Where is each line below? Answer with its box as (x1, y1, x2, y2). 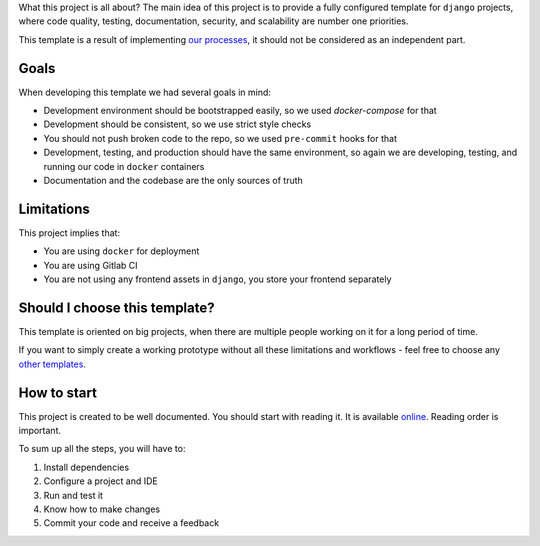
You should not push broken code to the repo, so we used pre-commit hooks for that (43, 132, 397, 144)
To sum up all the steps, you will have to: (18, 443, 186, 455)
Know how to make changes (43, 503, 160, 515)
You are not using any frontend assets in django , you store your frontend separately (43, 273, 392, 285)
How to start (18, 384, 97, 401)
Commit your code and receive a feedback (43, 517, 220, 529)
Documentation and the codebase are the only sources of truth (43, 175, 304, 187)
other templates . (18, 358, 87, 370)
